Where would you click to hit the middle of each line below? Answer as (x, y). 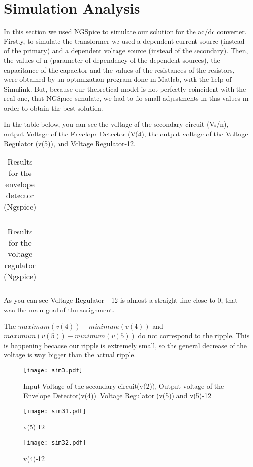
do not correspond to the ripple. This (194, 336)
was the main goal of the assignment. (59, 309)
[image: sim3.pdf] (53, 370)
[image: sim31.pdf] (55, 411)
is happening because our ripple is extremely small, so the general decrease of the (126, 345)
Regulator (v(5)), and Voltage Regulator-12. (70, 143)
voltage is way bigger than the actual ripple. (70, 355)
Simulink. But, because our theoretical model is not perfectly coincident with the (125, 88)
